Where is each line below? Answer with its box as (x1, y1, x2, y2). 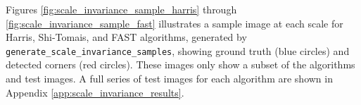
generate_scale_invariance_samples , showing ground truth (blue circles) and (6, 43, 350, 58)
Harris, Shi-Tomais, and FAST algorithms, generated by (6, 30, 247, 44)
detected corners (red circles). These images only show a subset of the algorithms (6, 57, 355, 72)
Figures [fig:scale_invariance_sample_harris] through (6, 2, 237, 16)
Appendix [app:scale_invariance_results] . (6, 85, 184, 99)
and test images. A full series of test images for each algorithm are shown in (6, 71, 333, 86)
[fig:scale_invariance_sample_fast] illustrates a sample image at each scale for (6, 16, 343, 30)
